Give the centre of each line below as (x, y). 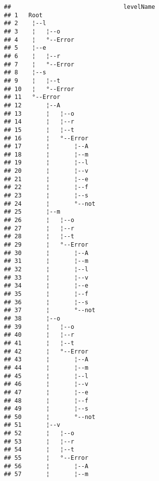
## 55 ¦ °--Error (46, 458)
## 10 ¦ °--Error (39, 89)
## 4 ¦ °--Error (39, 40)
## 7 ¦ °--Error (39, 64)
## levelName (79, 7)
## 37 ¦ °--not (50, 310)
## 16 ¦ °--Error (46, 138)
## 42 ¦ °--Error (46, 351)
